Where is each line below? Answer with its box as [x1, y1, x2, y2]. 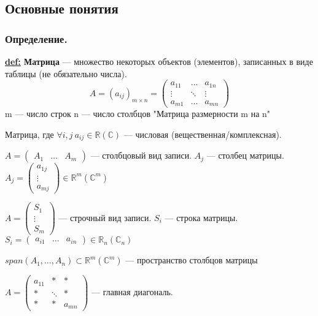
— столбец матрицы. [206, 149, 284, 162]
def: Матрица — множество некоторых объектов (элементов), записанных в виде [5, 55, 313, 67]
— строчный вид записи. [58, 211, 152, 224]
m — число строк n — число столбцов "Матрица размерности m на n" [5, 107, 271, 120]
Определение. [5, 31, 68, 46]
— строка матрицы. [165, 211, 238, 224]
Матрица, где [5, 127, 54, 140]
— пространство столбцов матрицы [125, 254, 258, 266]
